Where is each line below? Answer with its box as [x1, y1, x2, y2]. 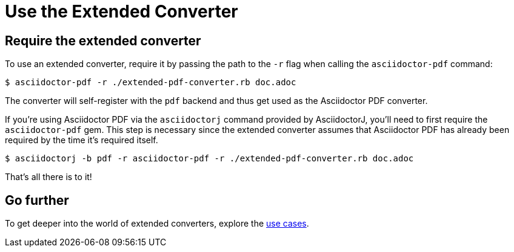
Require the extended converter [5, 33, 201, 48]
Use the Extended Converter [5, 1, 238, 22]
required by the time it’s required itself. [5, 135, 158, 146]
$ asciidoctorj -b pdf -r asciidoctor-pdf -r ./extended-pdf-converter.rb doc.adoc [5, 153, 414, 164]
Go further [5, 192, 69, 208]
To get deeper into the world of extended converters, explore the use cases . [5, 218, 309, 229]
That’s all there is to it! [5, 172, 92, 183]
